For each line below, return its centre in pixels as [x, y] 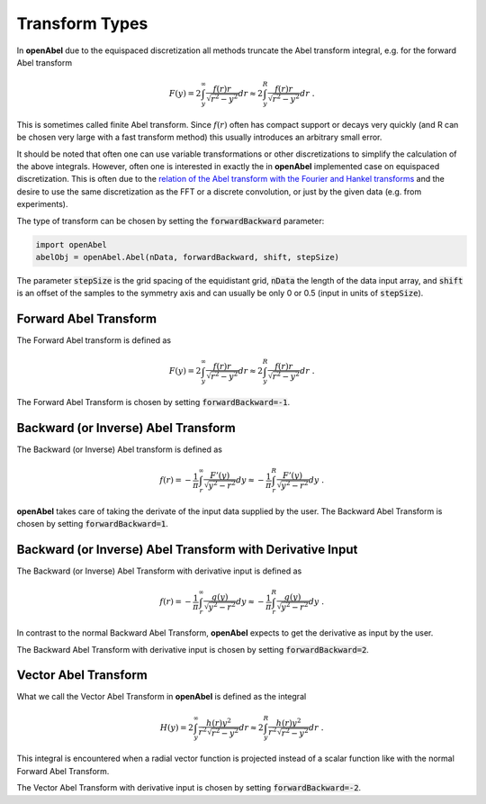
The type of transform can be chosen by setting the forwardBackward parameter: [171, 221]
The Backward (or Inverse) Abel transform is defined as [119, 449]
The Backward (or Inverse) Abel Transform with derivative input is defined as [159, 571]
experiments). [42, 204]
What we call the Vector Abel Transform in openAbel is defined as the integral [162, 697]
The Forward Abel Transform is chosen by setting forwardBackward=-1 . [153, 402]
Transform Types [82, 23]
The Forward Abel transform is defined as [94, 340]
